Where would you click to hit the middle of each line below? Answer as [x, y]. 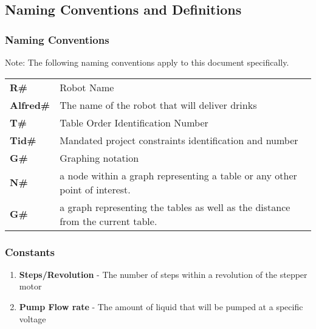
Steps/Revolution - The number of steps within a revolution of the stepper [163, 274]
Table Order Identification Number [134, 122]
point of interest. [95, 189]
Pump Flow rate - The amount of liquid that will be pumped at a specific [161, 306]
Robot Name [87, 87]
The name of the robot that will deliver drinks [158, 105]
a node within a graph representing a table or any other [178, 175]
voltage [33, 318]
